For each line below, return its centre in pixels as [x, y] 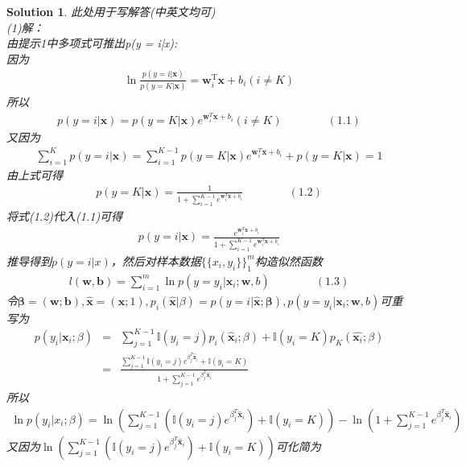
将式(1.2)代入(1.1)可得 [65, 216]
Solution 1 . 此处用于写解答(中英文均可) [111, 11]
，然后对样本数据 [156, 260]
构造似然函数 [289, 260]
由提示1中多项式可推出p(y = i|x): [92, 43]
